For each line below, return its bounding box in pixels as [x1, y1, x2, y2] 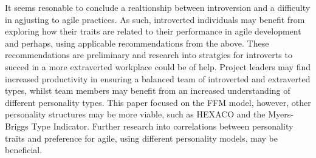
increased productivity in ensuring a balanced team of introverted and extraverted [5, 72, 311, 85]
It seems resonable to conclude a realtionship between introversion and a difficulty [5, 1, 311, 13]
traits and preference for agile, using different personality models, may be [5, 131, 278, 144]
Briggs [5, 119, 29, 132]
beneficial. [5, 143, 43, 156]
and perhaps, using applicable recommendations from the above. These [5, 36, 269, 49]
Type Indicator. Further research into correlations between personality [31, 119, 294, 132]
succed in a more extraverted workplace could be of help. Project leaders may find [5, 60, 311, 73]
